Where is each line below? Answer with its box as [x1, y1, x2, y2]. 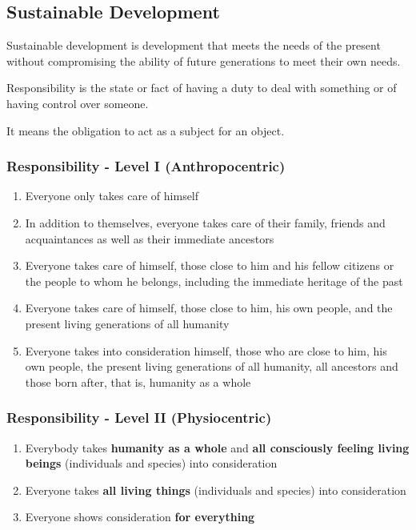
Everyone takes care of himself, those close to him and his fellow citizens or [25, 257, 394, 274]
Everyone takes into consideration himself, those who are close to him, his [25, 342, 387, 359]
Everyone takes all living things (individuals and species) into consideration [25, 481, 406, 498]
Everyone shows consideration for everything [25, 508, 255, 525]
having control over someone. [6, 94, 149, 111]
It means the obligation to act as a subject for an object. [6, 122, 285, 139]
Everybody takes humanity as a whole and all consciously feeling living [25, 439, 410, 456]
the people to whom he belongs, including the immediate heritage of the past [25, 272, 403, 289]
